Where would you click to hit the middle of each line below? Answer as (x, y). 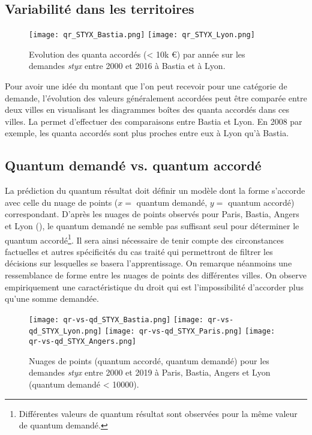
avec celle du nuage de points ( (61, 202)
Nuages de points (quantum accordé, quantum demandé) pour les (149, 360)
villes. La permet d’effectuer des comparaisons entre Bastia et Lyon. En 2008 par (154, 121)
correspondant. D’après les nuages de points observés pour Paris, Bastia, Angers (152, 214)
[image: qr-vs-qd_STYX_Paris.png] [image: (190, 331)
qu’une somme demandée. (52, 298)
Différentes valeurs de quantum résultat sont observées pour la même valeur (158, 413)
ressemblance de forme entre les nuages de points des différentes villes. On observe (156, 275)
